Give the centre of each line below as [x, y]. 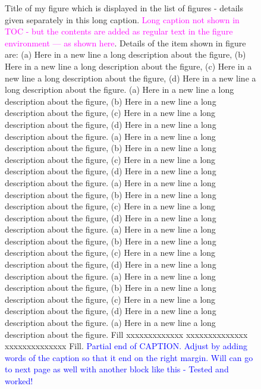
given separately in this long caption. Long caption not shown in [122, 19]
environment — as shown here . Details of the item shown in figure [125, 43]
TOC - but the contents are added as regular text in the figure [119, 31]
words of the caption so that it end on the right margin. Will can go [129, 357]
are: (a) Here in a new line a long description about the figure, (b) [125, 54]
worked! [19, 381]
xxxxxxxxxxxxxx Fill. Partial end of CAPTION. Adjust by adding [126, 346]
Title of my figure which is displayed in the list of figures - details [124, 8]
